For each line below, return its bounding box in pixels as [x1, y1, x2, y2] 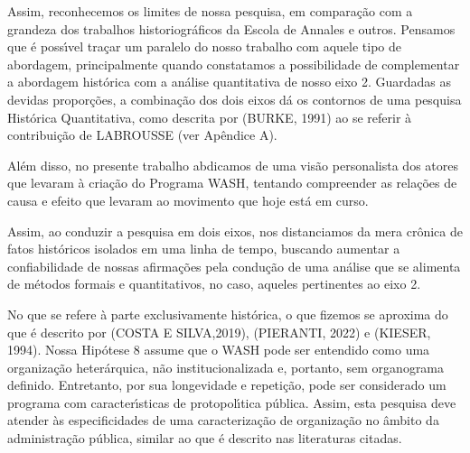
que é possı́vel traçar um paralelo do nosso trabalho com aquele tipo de [7, 37, 402, 56]
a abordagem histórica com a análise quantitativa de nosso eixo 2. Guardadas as [7, 72, 452, 91]
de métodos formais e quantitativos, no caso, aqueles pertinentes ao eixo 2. [7, 274, 421, 293]
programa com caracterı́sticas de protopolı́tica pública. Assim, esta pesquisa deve [7, 393, 456, 411]
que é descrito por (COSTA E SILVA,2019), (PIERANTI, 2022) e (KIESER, [7, 322, 431, 341]
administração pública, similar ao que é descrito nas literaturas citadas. [7, 429, 402, 448]
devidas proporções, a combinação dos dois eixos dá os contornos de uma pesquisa [7, 89, 462, 108]
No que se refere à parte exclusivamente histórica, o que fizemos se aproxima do [7, 304, 448, 323]
